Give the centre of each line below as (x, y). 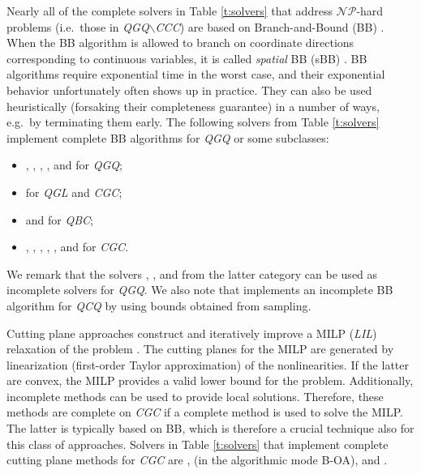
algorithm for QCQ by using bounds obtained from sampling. (159, 305)
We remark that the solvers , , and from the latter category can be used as (192, 273)
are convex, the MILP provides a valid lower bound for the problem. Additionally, (210, 380)
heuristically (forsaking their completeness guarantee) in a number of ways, (193, 106)
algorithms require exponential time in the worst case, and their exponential (196, 74)
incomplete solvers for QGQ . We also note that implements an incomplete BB (200, 290)
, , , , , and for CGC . (77, 247)
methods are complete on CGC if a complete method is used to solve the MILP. (205, 412)
